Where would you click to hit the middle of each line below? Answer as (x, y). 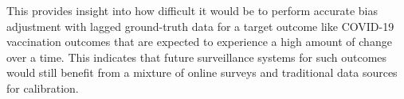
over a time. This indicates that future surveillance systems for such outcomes (197, 57)
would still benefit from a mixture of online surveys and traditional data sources (202, 72)
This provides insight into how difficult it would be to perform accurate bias (192, 10)
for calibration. (43, 88)
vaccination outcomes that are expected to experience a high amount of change (199, 42)
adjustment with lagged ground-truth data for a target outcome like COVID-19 (200, 26)
